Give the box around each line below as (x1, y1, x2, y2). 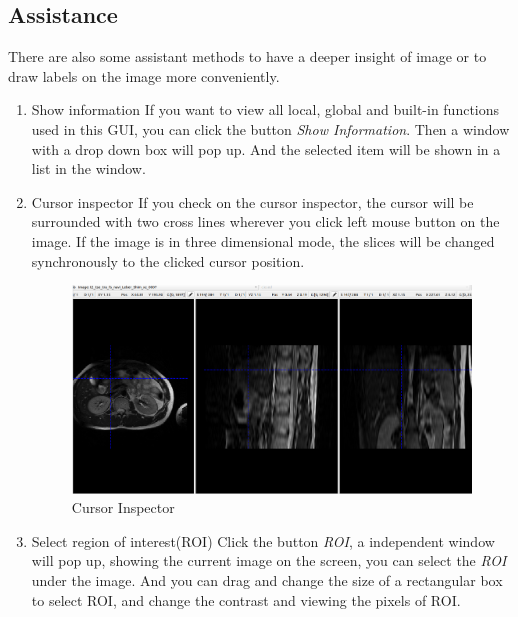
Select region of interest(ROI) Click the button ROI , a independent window (31, 530, 495, 551)
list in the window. (31, 158, 146, 179)
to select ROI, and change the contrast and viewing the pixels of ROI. (31, 589, 461, 610)
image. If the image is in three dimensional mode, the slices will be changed (31, 230, 495, 251)
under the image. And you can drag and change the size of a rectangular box (31, 570, 503, 591)
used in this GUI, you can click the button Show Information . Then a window (31, 118, 510, 139)
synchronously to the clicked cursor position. (31, 250, 305, 271)
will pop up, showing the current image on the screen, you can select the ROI (31, 550, 507, 571)
